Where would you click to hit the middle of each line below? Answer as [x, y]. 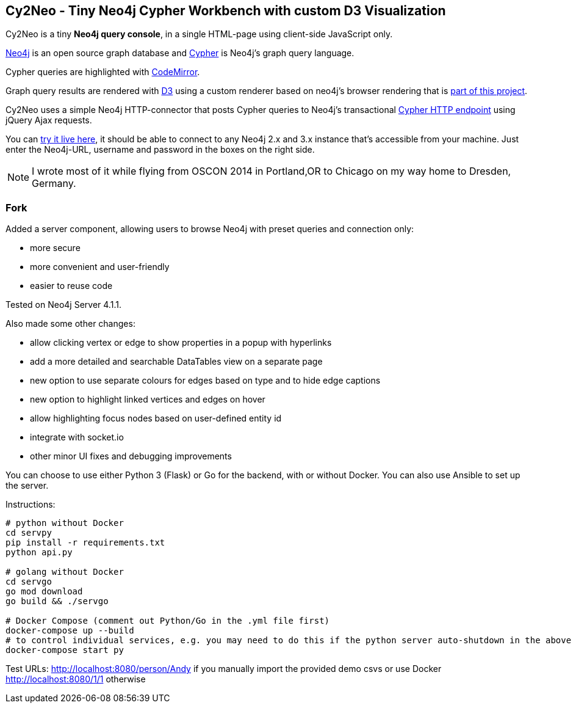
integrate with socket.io [77, 437]
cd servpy [29, 533]
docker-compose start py [65, 650]
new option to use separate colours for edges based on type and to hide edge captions [205, 381]
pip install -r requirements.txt [85, 543]
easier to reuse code [71, 286]
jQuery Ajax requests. [49, 120]
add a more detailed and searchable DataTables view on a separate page [176, 362]
